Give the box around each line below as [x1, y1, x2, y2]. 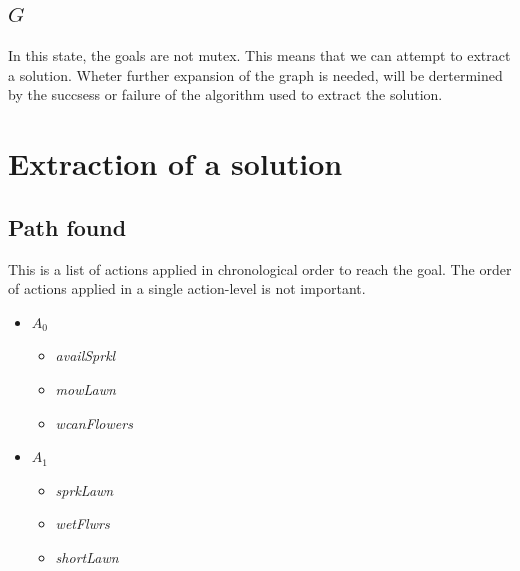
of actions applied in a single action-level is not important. [8, 278, 366, 299]
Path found [8, 211, 127, 242]
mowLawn [55, 378, 116, 399]
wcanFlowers [55, 412, 133, 433]
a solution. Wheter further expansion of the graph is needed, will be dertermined [8, 64, 503, 85]
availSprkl [55, 345, 116, 366]
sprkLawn [55, 479, 114, 500]
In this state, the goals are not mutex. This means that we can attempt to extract [8, 45, 511, 66]
